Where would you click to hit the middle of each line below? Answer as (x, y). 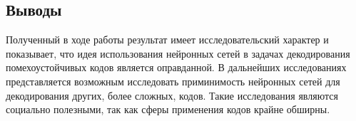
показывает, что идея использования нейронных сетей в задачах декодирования (178, 53)
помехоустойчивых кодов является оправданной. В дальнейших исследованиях (176, 67)
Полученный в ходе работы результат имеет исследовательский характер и (167, 40)
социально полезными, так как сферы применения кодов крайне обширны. (168, 109)
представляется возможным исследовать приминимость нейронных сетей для (173, 81)
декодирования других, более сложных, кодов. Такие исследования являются (172, 95)
